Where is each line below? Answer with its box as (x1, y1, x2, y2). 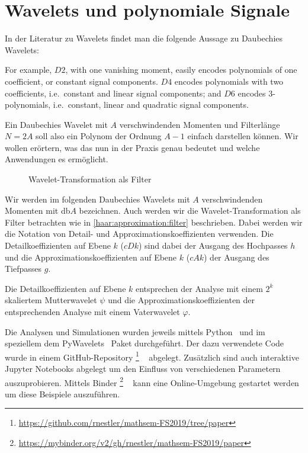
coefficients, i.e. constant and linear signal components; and (5, 86, 222, 99)
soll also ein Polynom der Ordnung (36, 130, 162, 142)
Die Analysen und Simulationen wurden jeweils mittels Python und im (5, 325, 265, 338)
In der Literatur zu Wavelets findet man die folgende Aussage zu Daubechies (5, 32, 283, 44)
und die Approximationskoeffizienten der (108, 294, 255, 306)
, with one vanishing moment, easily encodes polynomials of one (65, 63, 297, 76)
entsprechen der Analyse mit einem (135, 282, 263, 294)
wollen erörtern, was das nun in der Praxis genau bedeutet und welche (5, 141, 260, 153)
